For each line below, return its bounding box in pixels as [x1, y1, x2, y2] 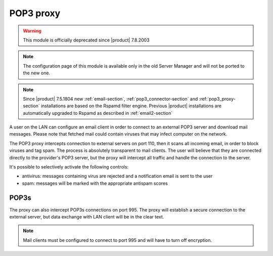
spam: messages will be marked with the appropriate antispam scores [22, 180, 168, 186]
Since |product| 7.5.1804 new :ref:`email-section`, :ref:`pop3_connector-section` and [23, 96, 198, 102]
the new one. [23, 70, 51, 76]
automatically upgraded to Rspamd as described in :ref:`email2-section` [23, 110, 173, 116]
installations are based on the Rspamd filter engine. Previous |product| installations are [40, 103, 222, 109]
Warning [23, 28, 41, 34]
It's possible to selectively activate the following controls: [9, 164, 129, 170]
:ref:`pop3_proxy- [199, 96, 236, 102]
